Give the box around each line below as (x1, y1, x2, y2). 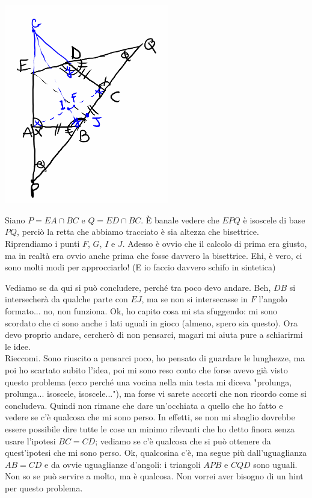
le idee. (5, 340, 31, 352)
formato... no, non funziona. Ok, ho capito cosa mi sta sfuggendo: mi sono (5, 305, 278, 317)
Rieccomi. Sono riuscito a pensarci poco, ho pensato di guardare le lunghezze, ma (5, 352, 305, 364)
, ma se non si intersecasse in (141, 293, 248, 305)
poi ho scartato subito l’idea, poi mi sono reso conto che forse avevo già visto (5, 364, 288, 376)
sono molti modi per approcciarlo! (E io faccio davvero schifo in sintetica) (5, 261, 276, 273)
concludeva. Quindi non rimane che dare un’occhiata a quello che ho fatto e (5, 399, 283, 411)
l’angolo (258, 293, 287, 305)
